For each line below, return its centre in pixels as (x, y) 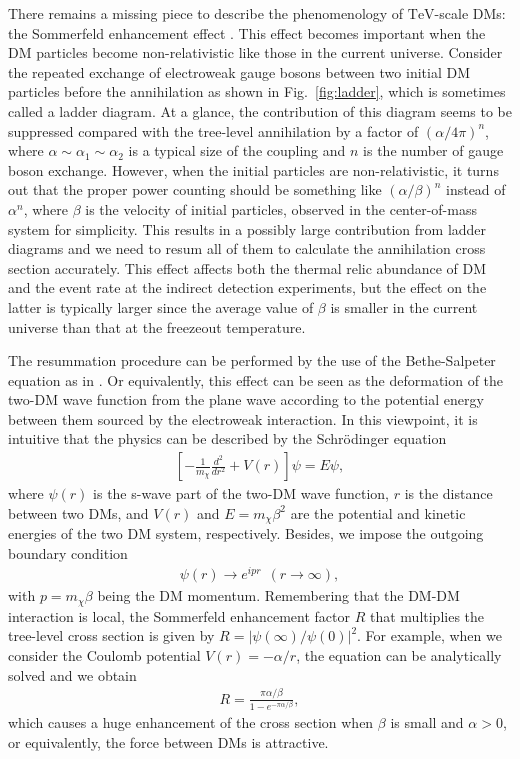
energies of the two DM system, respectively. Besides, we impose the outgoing (246, 533)
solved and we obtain (72, 674)
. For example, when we (429, 635)
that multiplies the (427, 615)
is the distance (448, 493)
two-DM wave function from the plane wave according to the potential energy (246, 399)
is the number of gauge (433, 150)
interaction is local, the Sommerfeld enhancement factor (179, 615)
